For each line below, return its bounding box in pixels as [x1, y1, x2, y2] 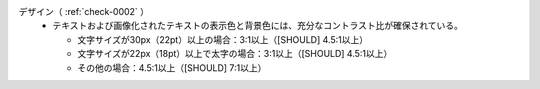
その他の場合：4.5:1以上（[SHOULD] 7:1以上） [77, 61, 267, 74]
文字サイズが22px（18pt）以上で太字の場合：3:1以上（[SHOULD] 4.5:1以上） [77, 48, 393, 60]
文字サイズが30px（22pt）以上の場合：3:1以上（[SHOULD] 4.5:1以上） [77, 33, 369, 45]
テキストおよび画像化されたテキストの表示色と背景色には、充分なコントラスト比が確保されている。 [52, 20, 464, 32]
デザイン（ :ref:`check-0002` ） [18, 6, 150, 17]
